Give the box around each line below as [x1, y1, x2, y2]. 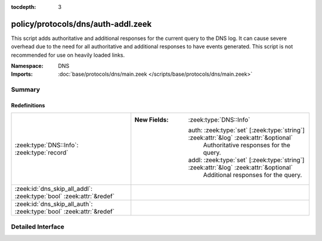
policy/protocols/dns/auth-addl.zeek [11, 18, 152, 29]
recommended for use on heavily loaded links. [11, 51, 125, 58]
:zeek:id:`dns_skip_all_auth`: [14, 200, 93, 208]
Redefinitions [11, 102, 45, 109]
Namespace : [11, 63, 44, 70]
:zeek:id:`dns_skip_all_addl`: [14, 185, 92, 193]
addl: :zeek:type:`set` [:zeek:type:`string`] [188, 156, 305, 164]
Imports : [11, 70, 33, 78]
